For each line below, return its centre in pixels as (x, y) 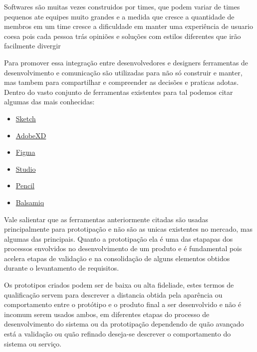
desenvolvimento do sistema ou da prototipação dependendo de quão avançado (124, 324)
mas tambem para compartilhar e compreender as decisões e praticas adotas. (122, 82)
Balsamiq (30, 202)
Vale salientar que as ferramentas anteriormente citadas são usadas (106, 219)
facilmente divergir (32, 46)
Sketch (26, 118)
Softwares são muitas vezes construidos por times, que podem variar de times (122, 6)
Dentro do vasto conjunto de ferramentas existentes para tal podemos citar (119, 92)
